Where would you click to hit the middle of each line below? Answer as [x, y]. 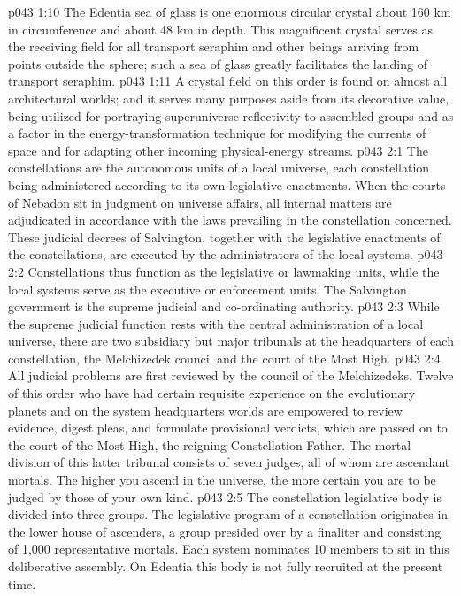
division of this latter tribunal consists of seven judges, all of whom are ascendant [229, 462]
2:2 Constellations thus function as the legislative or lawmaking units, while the [224, 271]
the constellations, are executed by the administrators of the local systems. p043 [226, 254]
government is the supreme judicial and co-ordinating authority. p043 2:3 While [224, 306]
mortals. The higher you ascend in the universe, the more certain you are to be [222, 480]
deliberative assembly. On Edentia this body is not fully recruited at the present [226, 566]
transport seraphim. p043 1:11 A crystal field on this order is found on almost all [228, 81]
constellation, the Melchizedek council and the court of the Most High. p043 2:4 [224, 358]
